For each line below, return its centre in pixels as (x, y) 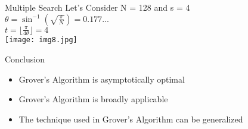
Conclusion (25, 59)
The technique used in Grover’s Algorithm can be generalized (131, 119)
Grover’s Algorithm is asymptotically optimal (102, 79)
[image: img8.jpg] (41, 40)
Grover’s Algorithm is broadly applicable (93, 99)
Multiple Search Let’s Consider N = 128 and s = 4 (97, 7)
